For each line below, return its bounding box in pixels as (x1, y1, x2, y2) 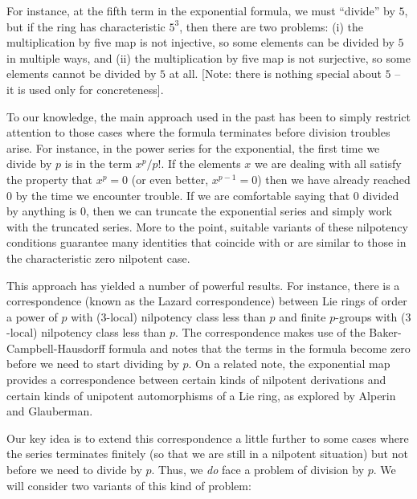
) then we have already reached (257, 170, 411, 187)
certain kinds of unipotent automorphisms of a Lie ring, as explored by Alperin (6, 387, 396, 403)
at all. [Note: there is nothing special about (169, 65, 382, 82)
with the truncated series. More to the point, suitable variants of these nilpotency (6, 218, 408, 235)
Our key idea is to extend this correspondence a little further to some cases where (6, 429, 409, 446)
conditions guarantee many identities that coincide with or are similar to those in (6, 234, 407, 251)
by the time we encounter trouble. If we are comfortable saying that (15, 186, 350, 203)
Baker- (369, 324, 402, 341)
